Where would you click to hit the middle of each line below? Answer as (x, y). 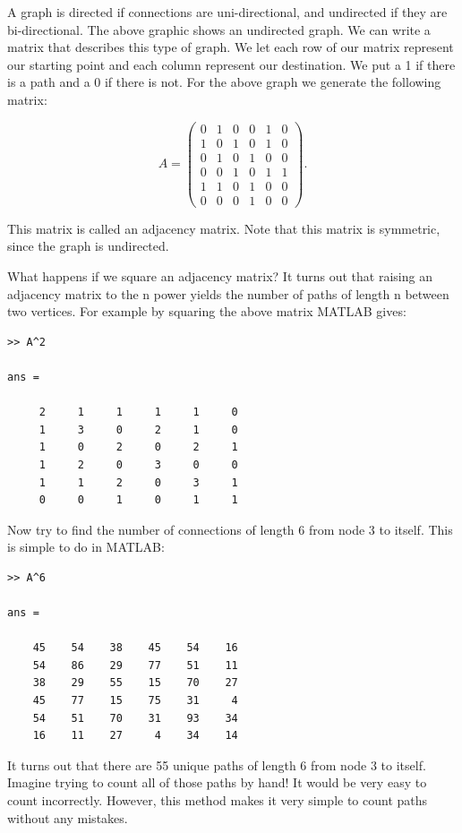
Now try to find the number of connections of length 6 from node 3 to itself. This (230, 529)
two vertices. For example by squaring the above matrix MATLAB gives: (207, 311)
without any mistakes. (68, 817)
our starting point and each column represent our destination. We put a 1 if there (231, 64)
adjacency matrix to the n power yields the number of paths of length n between (228, 293)
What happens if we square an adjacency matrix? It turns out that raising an (220, 276)
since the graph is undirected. (88, 246)
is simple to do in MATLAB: (86, 547)
